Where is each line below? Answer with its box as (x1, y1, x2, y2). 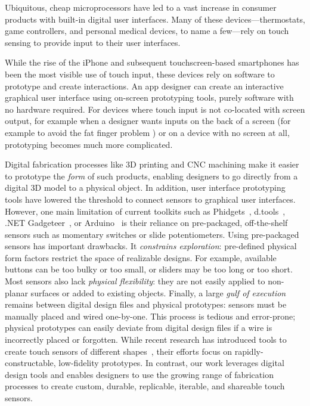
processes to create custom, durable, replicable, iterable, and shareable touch (5, 380, 285, 392)
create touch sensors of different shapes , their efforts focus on (5, 345, 232, 357)
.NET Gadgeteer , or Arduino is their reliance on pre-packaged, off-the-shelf (5, 216, 288, 229)
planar (5, 286, 28, 299)
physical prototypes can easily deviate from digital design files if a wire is (5, 321, 272, 334)
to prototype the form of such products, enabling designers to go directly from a (5, 169, 298, 182)
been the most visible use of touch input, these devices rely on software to (5, 67, 275, 80)
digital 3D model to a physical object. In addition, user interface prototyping (5, 181, 286, 194)
